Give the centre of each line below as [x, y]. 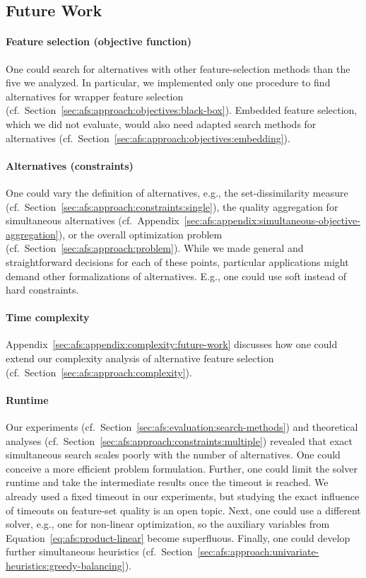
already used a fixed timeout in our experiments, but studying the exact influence [183, 496]
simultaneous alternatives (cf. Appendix [93, 220]
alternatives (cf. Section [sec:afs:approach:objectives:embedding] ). [148, 138]
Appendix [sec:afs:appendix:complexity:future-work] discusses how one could [172, 344]
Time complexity [48, 317]
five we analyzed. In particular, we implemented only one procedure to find [168, 82]
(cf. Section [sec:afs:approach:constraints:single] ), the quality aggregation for [172, 206]
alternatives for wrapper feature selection [95, 96]
